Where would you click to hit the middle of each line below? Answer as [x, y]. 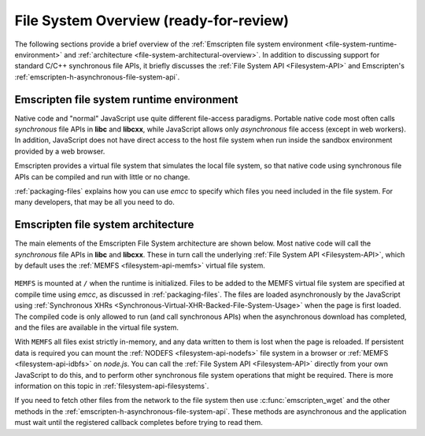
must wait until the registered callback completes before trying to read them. [139, 423]
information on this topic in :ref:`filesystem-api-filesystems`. [112, 386]
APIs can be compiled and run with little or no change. [102, 176]
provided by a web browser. [60, 151]
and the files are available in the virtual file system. [97, 327]
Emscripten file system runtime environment [127, 100]
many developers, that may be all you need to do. [94, 202]
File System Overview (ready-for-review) [152, 20]
